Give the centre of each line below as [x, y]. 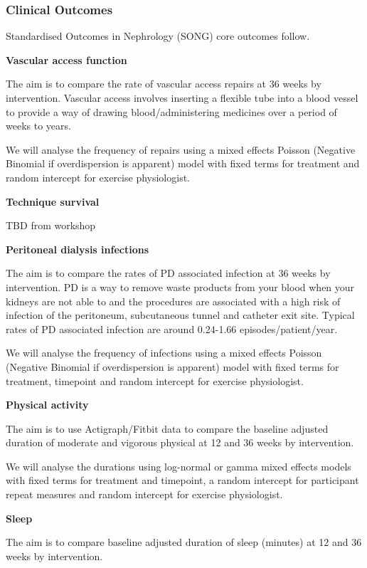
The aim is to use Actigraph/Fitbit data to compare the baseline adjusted [167, 428]
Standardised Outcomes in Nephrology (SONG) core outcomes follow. [158, 36]
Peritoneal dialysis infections [77, 249]
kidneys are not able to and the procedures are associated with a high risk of [173, 301]
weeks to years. [38, 126]
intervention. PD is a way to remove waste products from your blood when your [180, 286]
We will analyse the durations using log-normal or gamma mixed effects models [179, 466]
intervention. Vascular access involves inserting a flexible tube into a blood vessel [182, 98]
